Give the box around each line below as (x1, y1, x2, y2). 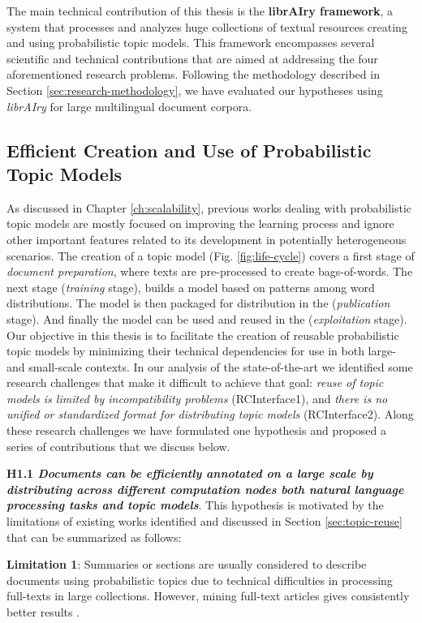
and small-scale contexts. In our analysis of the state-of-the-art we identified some (6, 358, 413, 375)
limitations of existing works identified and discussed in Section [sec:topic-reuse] (6, 513, 403, 530)
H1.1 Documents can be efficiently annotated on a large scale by (6, 465, 373, 482)
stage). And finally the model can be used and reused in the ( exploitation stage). (6, 310, 407, 327)
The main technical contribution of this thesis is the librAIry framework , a (6, 2, 394, 19)
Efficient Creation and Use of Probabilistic (6, 137, 372, 162)
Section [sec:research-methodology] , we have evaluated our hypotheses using (6, 81, 383, 98)
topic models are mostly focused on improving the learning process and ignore (6, 215, 394, 232)
